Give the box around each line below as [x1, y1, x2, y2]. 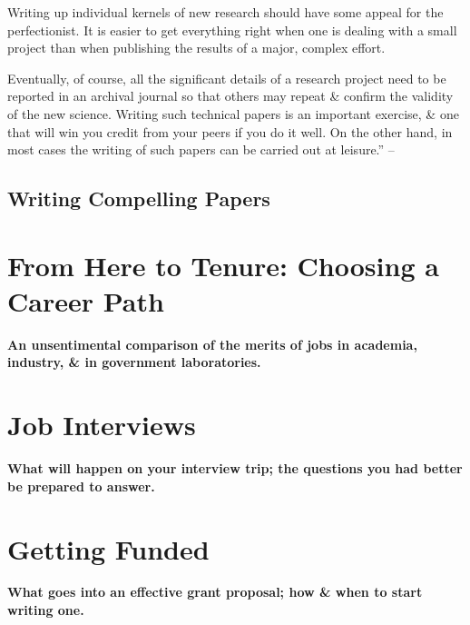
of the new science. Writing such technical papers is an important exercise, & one [7, 104, 459, 123]
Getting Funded [7, 530, 210, 567]
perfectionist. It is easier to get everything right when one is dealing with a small [7, 20, 457, 39]
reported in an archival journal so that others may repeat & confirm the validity [7, 86, 454, 105]
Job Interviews [7, 406, 196, 443]
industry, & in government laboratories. [7, 352, 261, 372]
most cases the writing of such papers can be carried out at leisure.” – [7, 140, 395, 159]
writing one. [7, 600, 84, 620]
